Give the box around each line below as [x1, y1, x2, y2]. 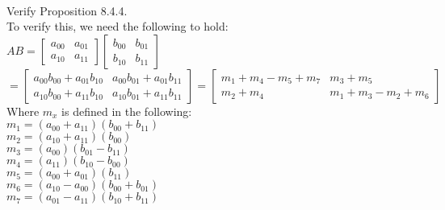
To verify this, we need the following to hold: [6, 18, 229, 35]
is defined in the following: [61, 102, 192, 119]
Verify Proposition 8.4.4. [6, 2, 128, 19]
